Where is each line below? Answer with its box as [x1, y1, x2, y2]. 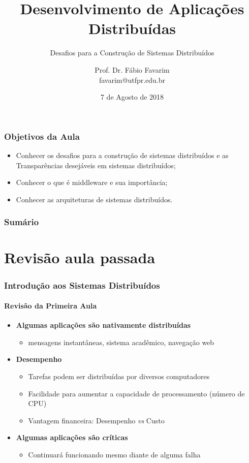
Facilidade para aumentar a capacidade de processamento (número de [28, 388, 245, 398]
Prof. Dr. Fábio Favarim [95, 64, 170, 75]
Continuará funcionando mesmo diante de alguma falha [28, 449, 201, 459]
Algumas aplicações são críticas [16, 432, 128, 443]
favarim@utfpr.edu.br [99, 74, 166, 85]
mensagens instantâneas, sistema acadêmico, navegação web [28, 336, 214, 347]
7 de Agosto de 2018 [100, 91, 164, 102]
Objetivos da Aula [4, 130, 80, 142]
